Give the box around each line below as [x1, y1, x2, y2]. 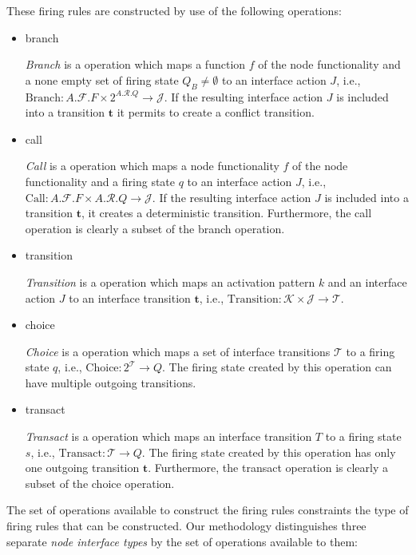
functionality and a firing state [25, 172, 176, 189]
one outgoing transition [25, 459, 140, 476]
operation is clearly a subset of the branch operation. [25, 220, 285, 236]
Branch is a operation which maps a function [25, 56, 246, 73]
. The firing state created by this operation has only [141, 443, 396, 460]
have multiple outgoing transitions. [25, 374, 196, 390]
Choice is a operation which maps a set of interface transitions [25, 343, 331, 359]
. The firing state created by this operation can [162, 359, 392, 375]
